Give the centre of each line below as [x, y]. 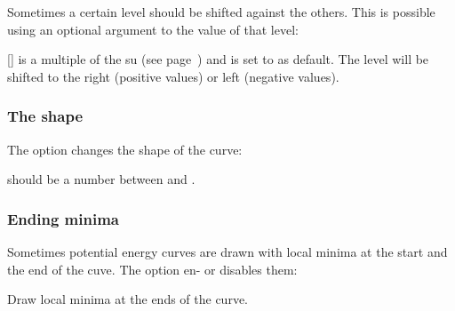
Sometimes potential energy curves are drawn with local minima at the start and [227, 251]
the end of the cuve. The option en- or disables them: [152, 269]
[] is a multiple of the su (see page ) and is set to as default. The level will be [218, 59]
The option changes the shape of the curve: [125, 149]
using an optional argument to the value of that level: [153, 29]
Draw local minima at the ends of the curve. [128, 299]
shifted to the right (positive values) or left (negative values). [173, 76]
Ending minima [63, 218]
